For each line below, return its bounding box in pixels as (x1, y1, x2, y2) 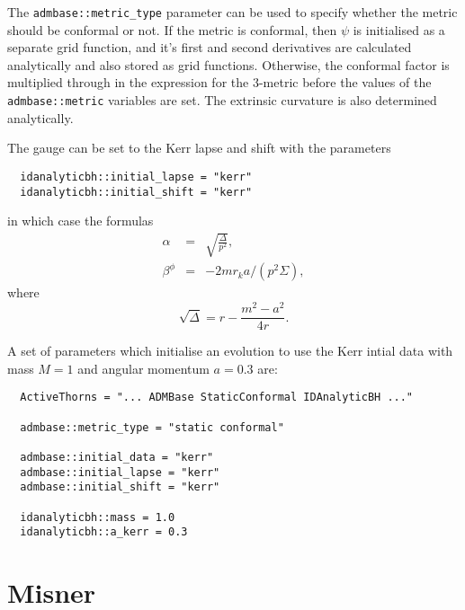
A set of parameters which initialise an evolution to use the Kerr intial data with (7, 341, 453, 360)
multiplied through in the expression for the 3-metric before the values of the (7, 73, 432, 92)
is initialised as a (353, 20, 445, 39)
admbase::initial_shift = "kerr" (20, 481, 220, 494)
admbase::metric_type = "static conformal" (20, 420, 284, 434)
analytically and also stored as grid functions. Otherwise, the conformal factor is (7, 55, 450, 74)
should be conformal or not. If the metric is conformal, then (7, 20, 337, 39)
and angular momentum (77, 358, 210, 377)
